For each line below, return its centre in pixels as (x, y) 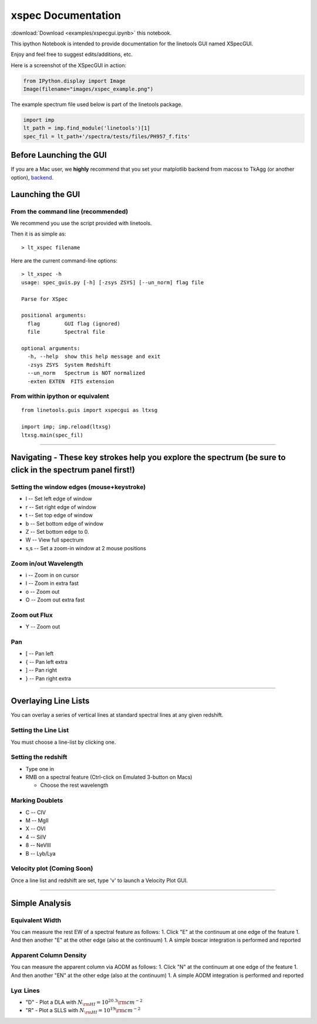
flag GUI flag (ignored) (74, 323)
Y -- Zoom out (43, 627)
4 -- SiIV (36, 837)
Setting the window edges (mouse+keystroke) (78, 487)
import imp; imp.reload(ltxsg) (66, 427)
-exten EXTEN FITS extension (71, 381)
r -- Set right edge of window (61, 507)
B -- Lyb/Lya (41, 853)
